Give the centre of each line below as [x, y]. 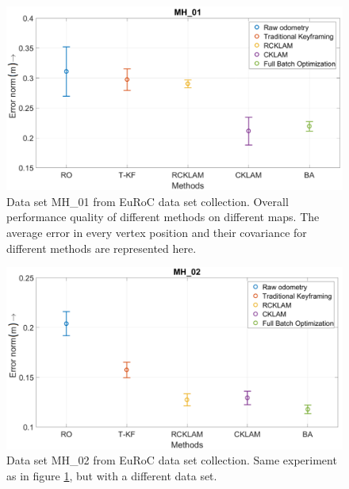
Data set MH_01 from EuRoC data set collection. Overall [148, 201]
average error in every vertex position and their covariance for [157, 233]
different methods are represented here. [102, 248]
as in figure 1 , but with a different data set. [112, 475]
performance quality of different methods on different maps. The [163, 217]
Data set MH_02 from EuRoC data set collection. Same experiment [172, 460]
